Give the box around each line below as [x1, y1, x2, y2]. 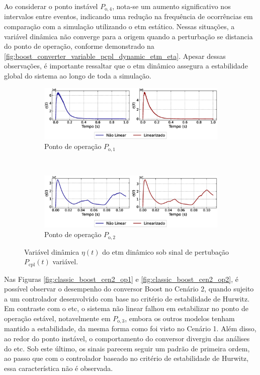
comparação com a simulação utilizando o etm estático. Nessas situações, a [4, 21, 235, 32]
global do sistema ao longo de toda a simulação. [4, 70, 151, 81]
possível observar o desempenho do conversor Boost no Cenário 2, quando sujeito [4, 283, 254, 294]
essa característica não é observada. [4, 362, 113, 373]
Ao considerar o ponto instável [4, 1, 98, 11]
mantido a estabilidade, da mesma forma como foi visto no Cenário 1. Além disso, [4, 323, 256, 334]
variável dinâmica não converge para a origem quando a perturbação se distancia [4, 31, 253, 41]
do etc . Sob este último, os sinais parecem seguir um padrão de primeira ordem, [4, 343, 250, 353]
